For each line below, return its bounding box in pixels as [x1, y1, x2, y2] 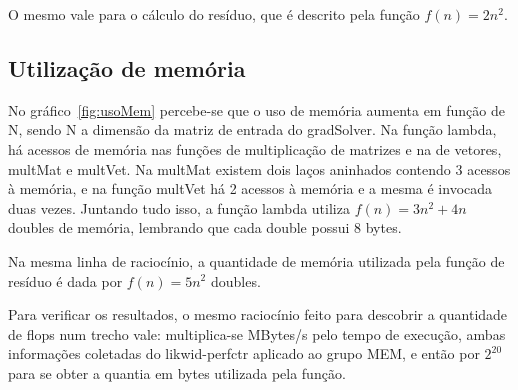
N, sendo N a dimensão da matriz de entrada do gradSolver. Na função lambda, [8, 119, 497, 140]
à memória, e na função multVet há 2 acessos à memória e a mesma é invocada [8, 178, 493, 199]
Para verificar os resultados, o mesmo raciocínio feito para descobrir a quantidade [8, 304, 508, 325]
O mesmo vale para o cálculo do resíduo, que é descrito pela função [8, 4, 420, 24]
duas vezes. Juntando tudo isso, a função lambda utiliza [8, 197, 350, 218]
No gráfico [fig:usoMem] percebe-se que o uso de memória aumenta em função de [8, 99, 505, 120]
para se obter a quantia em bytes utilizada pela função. [8, 362, 346, 383]
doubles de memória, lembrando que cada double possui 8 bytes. [8, 217, 402, 238]
